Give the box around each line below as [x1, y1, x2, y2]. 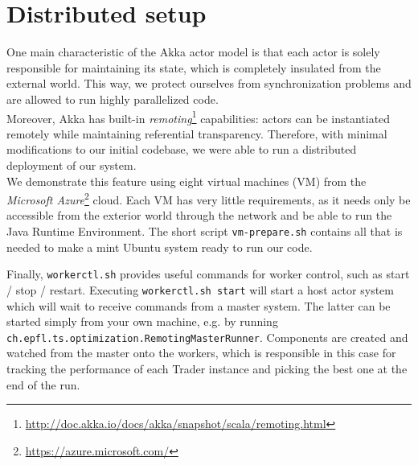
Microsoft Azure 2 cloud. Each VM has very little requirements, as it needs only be [6, 189, 411, 208]
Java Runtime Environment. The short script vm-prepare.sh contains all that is [6, 222, 403, 239]
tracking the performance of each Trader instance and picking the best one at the [6, 360, 408, 377]
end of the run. [6, 376, 80, 393]
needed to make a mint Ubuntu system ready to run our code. [6, 238, 313, 255]
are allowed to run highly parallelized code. [6, 90, 219, 107]
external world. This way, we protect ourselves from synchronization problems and [6, 75, 412, 92]
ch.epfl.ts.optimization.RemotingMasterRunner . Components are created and [6, 328, 408, 345]
